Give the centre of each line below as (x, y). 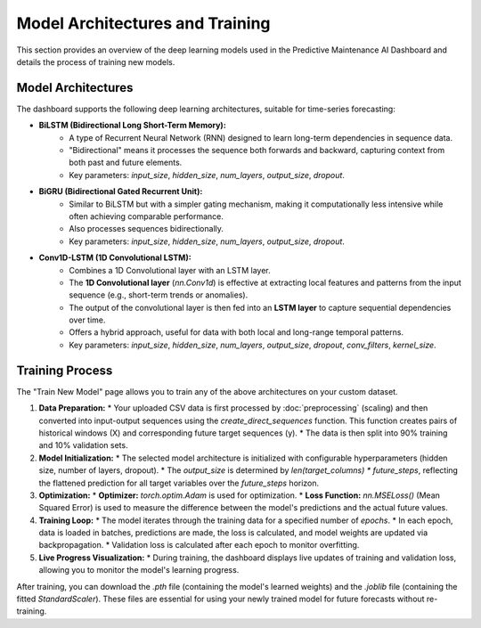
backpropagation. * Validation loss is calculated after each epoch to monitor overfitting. (199, 545)
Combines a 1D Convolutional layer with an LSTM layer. (170, 270)
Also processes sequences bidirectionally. (147, 229)
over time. (87, 320)
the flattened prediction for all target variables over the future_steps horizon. (179, 483)
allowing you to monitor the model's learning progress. (139, 570)
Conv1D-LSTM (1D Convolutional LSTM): (115, 257)
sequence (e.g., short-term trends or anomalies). (159, 295)
